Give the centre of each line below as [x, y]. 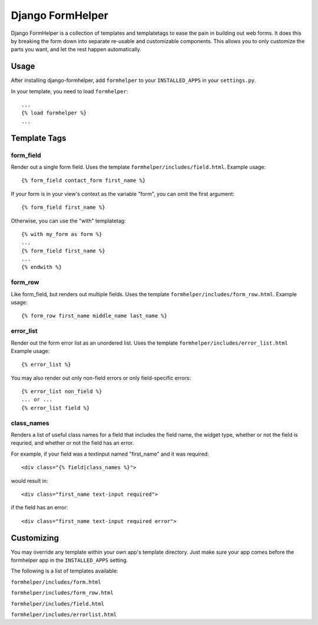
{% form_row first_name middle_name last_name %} [95, 316]
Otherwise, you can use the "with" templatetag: [68, 221]
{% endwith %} [42, 267]
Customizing [35, 538]
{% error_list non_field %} [62, 392]
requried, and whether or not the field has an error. [72, 443]
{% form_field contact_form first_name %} [84, 181]
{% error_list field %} [56, 408]
